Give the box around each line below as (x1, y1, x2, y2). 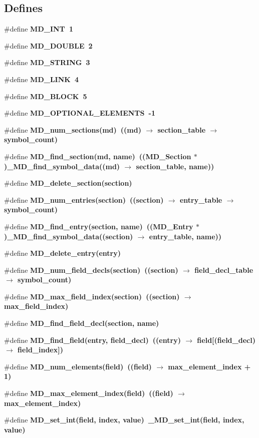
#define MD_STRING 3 (4, 57, 90, 68)
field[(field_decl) (197, 334, 255, 345)
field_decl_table (194, 264, 253, 275)
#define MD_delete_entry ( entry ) (4, 248, 121, 258)
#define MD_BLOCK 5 (4, 91, 87, 101)
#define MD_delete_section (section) (4, 178, 132, 188)
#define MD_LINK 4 (4, 74, 79, 84)
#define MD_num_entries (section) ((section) (4, 194, 164, 205)
